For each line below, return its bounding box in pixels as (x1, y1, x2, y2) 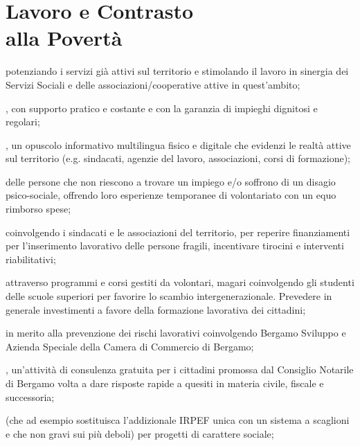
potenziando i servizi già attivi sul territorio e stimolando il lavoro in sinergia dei (6, 64, 349, 78)
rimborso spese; (6, 202, 71, 216)
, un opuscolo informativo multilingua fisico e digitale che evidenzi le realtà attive (6, 137, 351, 152)
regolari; (6, 114, 40, 129)
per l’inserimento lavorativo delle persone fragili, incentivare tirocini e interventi (6, 238, 344, 253)
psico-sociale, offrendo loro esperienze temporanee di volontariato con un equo (6, 188, 336, 202)
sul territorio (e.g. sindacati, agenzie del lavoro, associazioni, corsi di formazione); (6, 151, 351, 166)
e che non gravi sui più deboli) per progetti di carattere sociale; (6, 426, 274, 440)
